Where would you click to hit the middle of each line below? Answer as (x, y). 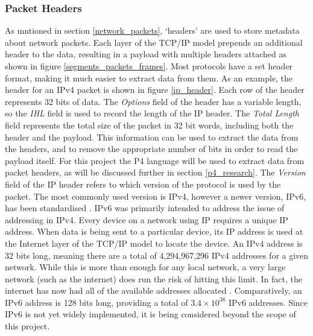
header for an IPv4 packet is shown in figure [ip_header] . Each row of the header (155, 90)
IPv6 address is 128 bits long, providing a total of (96, 302)
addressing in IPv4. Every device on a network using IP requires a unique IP (147, 219)
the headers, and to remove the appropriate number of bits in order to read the (151, 149)
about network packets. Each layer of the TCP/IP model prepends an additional (154, 42)
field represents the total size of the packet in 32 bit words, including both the (149, 125)
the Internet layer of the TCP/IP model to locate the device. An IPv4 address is (154, 243)
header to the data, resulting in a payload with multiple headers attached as (146, 54)
